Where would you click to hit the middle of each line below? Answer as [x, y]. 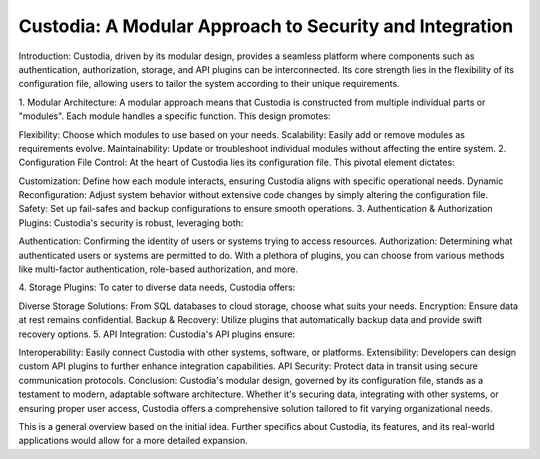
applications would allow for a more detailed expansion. [133, 441]
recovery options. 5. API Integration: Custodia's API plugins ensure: [157, 334]
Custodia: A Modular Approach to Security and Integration [266, 26]
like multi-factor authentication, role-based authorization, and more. [158, 269]
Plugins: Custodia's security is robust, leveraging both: [131, 222]
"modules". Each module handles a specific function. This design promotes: [174, 116]
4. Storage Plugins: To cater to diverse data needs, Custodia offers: [157, 287]
